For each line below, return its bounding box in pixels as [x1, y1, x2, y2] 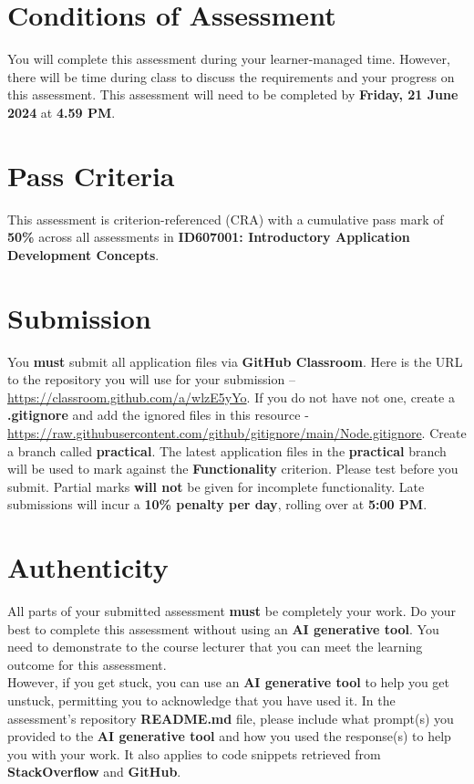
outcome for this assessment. [7, 654, 167, 674]
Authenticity [7, 549, 169, 586]
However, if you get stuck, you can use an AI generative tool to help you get [7, 673, 450, 692]
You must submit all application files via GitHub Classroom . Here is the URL [7, 351, 463, 371]
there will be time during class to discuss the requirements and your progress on [7, 67, 455, 86]
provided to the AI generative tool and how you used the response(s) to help [7, 727, 451, 746]
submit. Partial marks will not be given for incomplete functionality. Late [7, 476, 425, 496]
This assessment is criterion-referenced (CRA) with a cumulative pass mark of [7, 209, 444, 228]
